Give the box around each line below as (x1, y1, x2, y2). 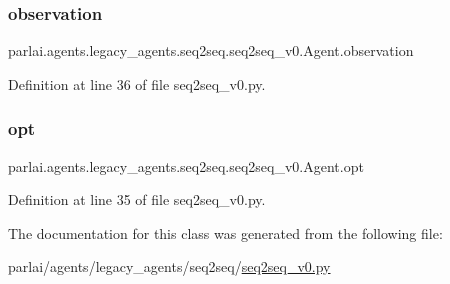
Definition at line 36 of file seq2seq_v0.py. (8, 73, 266, 94)
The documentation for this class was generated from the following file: (8, 222, 443, 243)
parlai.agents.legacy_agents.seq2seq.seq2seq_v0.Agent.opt (8, 155, 364, 176)
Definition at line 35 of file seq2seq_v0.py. (8, 189, 266, 210)
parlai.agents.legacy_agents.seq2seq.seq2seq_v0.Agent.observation (8, 40, 414, 61)
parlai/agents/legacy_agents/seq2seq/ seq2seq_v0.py (8, 256, 331, 277)
